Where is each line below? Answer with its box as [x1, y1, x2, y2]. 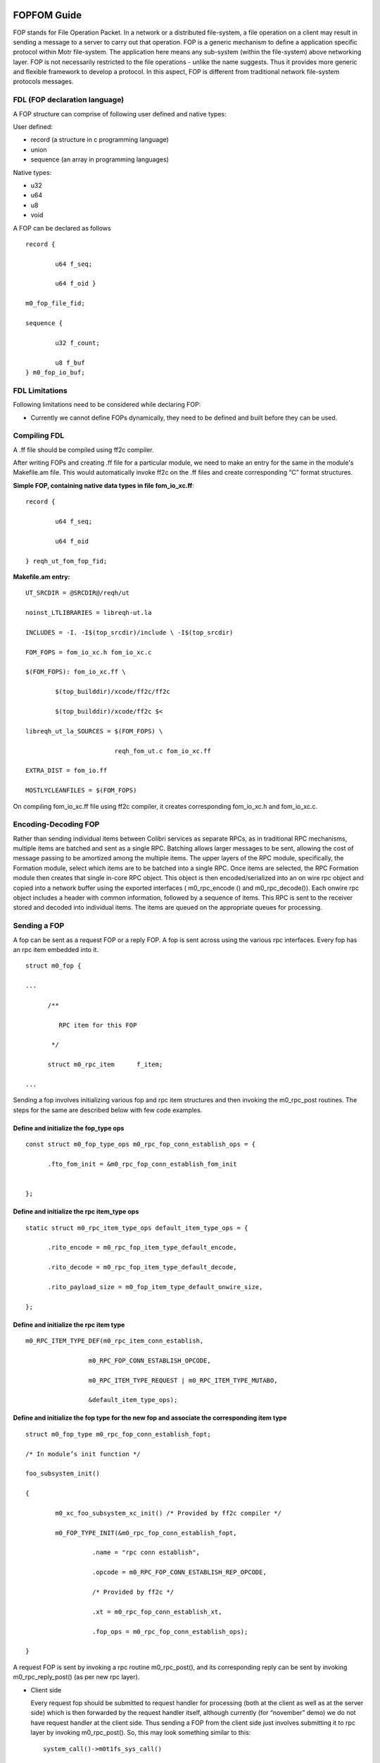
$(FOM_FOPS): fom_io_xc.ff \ [25, 668, 126, 676]
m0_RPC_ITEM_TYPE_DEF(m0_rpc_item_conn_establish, [25, 1337, 204, 1345]
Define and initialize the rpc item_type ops [13, 1207, 139, 1216]
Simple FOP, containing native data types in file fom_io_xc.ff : [13, 481, 195, 489]
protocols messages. [13, 78, 74, 86]
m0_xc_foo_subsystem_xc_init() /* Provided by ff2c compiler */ [55, 1509, 281, 1517]
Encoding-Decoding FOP [13, 819, 100, 829]
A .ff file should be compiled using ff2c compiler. [13, 445, 154, 454]
